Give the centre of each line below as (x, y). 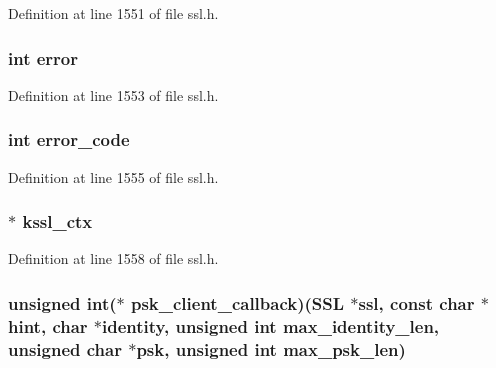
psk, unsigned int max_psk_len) (271, 348)
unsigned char (65, 348)
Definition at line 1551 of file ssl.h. (113, 13)
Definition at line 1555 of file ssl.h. (113, 176)
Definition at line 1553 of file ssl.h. (113, 94)
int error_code (69, 139)
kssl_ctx (57, 221)
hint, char (48, 325)
